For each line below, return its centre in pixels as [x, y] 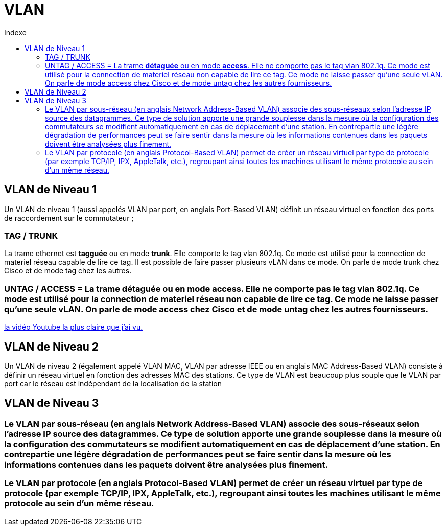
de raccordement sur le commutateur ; [69, 218]
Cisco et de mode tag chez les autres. [68, 271]
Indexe [15, 32]
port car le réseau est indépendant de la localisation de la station [113, 383]
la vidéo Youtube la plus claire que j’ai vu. [74, 327]
